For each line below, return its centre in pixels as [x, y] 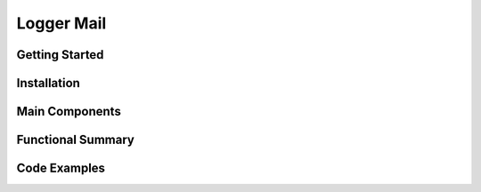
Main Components [69, 112]
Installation [48, 83]
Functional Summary [76, 140]
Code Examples [61, 168]
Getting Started [60, 55]
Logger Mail [61, 23]
